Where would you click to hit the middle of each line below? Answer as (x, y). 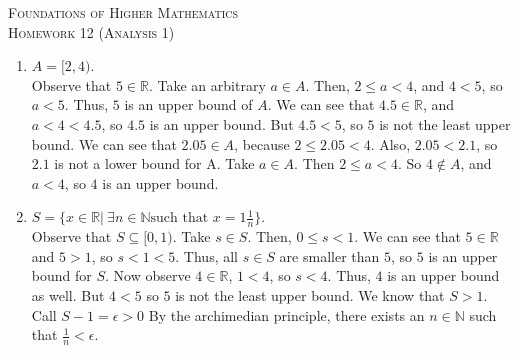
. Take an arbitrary (207, 84)
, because (262, 143)
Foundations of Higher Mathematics (123, 12)
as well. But (68, 294)
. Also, (390, 143)
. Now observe (148, 275)
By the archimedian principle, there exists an (286, 314)
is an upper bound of (188, 104)
